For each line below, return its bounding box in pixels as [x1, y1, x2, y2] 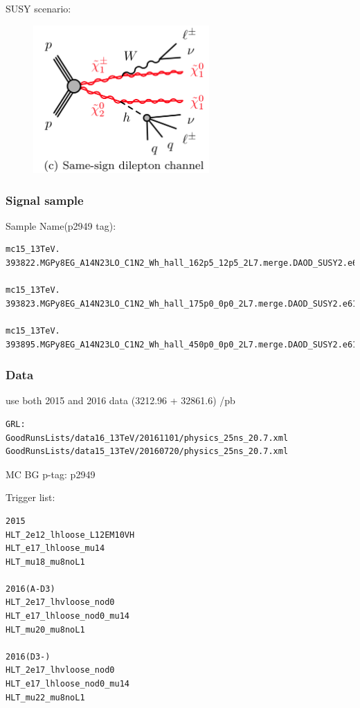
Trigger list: [6, 490, 55, 505]
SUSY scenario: [6, 1, 71, 15]
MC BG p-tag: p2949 [6, 466, 96, 481]
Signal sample [6, 191, 84, 208]
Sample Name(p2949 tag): [6, 218, 116, 233]
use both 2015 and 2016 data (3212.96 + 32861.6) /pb [6, 393, 235, 408]
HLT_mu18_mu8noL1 [6, 556, 85, 567]
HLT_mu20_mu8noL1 [6, 624, 85, 635]
